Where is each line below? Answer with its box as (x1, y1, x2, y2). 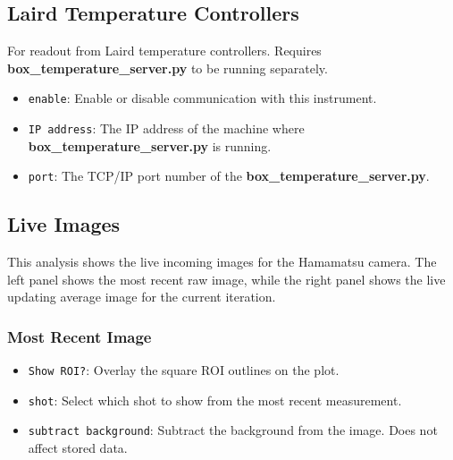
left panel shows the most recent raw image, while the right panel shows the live (7, 269, 446, 288)
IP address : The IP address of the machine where (28, 119, 305, 138)
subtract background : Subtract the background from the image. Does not (28, 421, 438, 439)
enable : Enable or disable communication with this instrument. (28, 89, 377, 107)
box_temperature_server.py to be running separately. (7, 58, 328, 77)
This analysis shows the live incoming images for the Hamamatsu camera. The (7, 252, 437, 271)
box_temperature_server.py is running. (28, 136, 272, 155)
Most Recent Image (7, 325, 152, 347)
